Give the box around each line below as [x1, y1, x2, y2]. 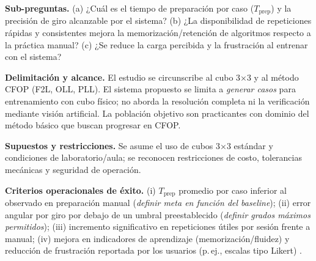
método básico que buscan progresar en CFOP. [5, 119, 181, 131]
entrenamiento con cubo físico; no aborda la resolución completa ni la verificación [5, 95, 310, 108]
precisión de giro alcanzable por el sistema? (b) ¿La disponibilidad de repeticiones [5, 14, 312, 27]
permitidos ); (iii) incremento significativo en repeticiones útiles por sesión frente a [5, 220, 310, 233]
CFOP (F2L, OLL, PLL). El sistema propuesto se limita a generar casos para [5, 83, 296, 95]
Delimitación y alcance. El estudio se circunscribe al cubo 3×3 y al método [5, 70, 299, 83]
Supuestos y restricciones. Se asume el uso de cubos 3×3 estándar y [5, 139, 273, 152]
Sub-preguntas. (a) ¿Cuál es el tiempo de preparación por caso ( [5, 2, 254, 14]
